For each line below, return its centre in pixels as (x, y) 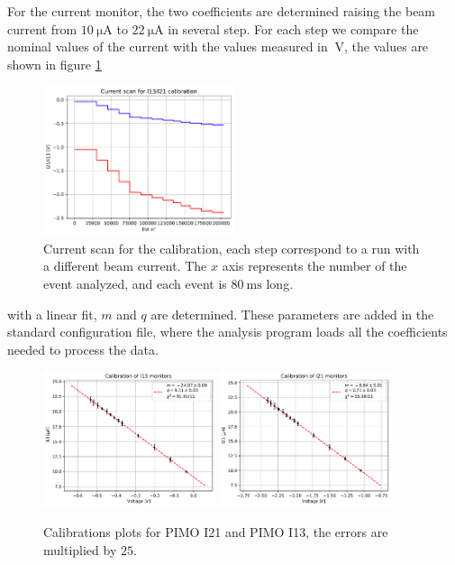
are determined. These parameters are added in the (292, 314)
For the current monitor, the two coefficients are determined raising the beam (222, 11)
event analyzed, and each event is (135, 284)
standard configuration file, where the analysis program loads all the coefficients (227, 332)
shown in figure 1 (55, 64)
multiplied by (80, 549)
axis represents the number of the (314, 266)
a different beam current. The (125, 266)
